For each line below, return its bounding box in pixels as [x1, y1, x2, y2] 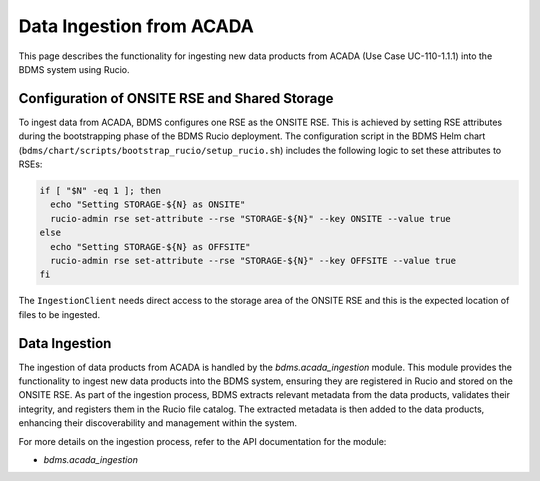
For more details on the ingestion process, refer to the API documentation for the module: [18, 435, 387, 447]
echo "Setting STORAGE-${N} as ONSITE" [50, 199, 246, 210]
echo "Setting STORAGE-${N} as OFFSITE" [50, 241, 251, 252]
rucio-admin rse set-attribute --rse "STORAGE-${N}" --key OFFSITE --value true [50, 255, 457, 266]
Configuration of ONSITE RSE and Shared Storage [18, 90, 334, 107]
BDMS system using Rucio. [18, 63, 130, 75]
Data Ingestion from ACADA [18, 15, 254, 37]
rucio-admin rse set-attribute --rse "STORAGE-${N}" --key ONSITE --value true [50, 213, 452, 224]
